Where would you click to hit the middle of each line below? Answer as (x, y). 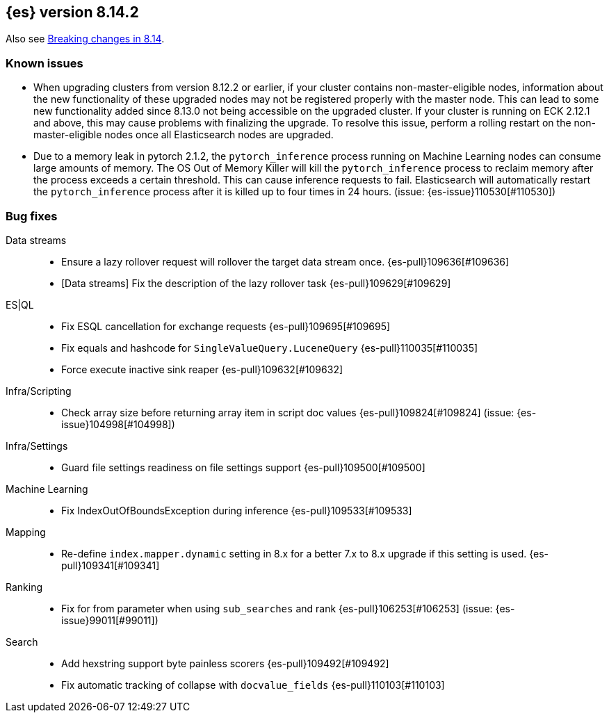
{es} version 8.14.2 (72, 12)
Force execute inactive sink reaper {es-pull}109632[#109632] (202, 369)
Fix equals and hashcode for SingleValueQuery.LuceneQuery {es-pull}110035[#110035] (270, 348)
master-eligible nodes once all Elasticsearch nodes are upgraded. (184, 135)
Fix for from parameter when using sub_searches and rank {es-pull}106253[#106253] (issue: (277, 608)
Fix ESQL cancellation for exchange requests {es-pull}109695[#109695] (226, 326)
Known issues (44, 63)
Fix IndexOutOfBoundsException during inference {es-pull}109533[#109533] (237, 510)
